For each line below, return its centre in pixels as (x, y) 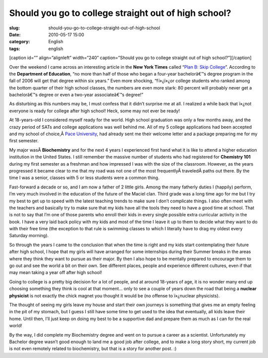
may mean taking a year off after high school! (56, 272)
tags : (15, 48)
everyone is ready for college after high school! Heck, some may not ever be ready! (95, 111)
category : (20, 42)
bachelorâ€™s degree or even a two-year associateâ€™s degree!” (76, 95)
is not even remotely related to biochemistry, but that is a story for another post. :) (93, 349)
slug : (14, 28)
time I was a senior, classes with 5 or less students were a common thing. (84, 178)
